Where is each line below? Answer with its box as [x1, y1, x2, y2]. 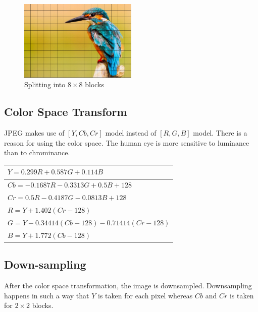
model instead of [105, 128, 157, 138]
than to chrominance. [4, 147, 70, 158]
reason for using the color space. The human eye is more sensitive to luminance [4, 137, 249, 148]
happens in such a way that [4, 290, 89, 300]
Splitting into [24, 79, 66, 90]
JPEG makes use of [4, 128, 65, 138]
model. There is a [193, 128, 247, 138]
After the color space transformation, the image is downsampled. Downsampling [4, 280, 252, 290]
